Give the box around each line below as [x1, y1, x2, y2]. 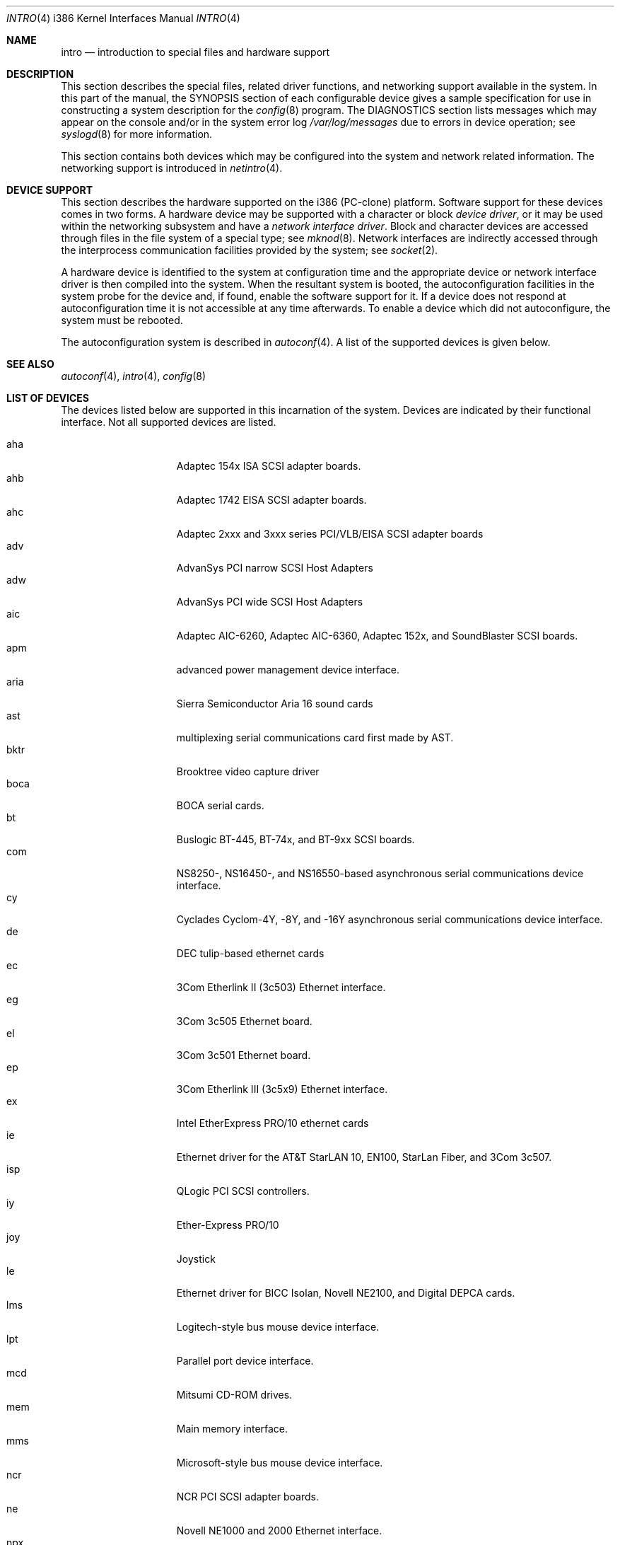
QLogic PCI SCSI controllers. [176, 1185, 310, 1197]
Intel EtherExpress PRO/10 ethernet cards [176, 1117, 369, 1129]
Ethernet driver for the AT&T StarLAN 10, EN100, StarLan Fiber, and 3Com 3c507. [176, 1151, 552, 1163]
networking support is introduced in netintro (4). [61, 162, 283, 174]
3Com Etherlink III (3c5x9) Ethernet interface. [176, 1083, 388, 1095]
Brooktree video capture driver [176, 765, 320, 777]
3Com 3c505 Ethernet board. [176, 1015, 312, 1027]
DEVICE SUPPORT [6, 184, 93, 196]
